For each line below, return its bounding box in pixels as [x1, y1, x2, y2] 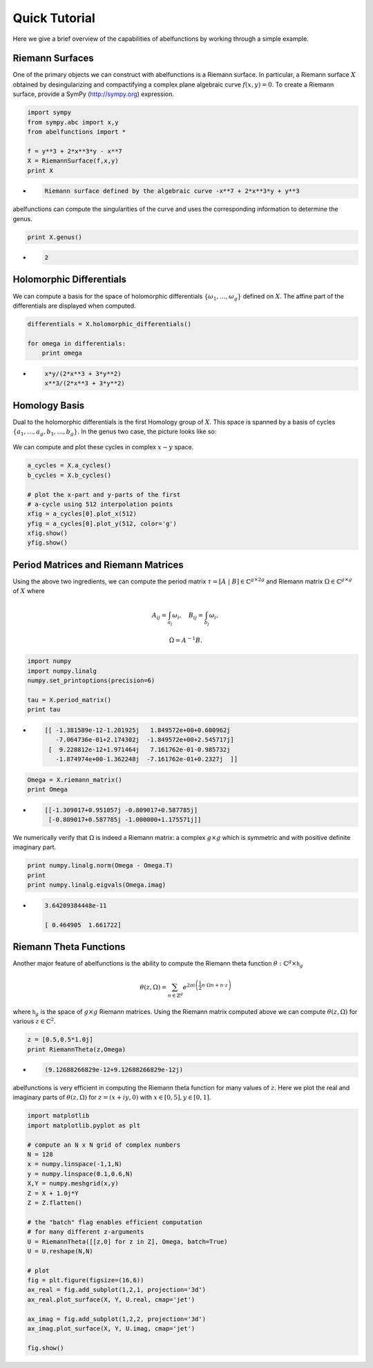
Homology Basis [12, 400, 85, 411]
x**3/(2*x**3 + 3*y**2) [44, 380, 126, 387]
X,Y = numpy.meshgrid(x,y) [27, 1179, 119, 1188]
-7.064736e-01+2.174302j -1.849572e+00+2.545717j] [55, 736, 234, 744]
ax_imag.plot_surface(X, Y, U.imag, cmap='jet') [27, 1324, 195, 1333]
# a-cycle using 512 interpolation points [27, 500, 173, 508]
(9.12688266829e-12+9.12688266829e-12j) [44, 1066, 183, 1074]
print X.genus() [27, 233, 83, 241]
